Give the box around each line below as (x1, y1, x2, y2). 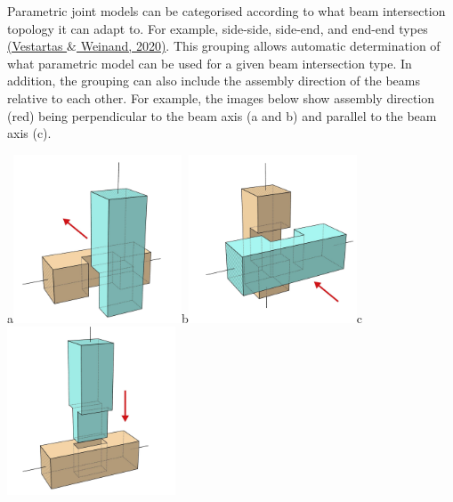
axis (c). (7, 124, 52, 142)
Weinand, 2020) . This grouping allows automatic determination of (80, 36, 441, 55)
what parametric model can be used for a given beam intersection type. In (7, 53, 412, 72)
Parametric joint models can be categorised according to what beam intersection (7, 2, 446, 20)
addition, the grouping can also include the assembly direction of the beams (7, 71, 420, 90)
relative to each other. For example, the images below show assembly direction (7, 88, 435, 107)
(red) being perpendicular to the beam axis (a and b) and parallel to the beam (7, 106, 437, 125)
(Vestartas (7, 36, 63, 55)
